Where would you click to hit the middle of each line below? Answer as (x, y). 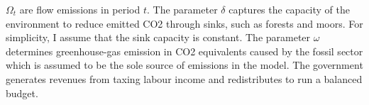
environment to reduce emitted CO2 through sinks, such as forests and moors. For (184, 23)
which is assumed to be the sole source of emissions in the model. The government (184, 65)
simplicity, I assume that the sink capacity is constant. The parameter (158, 37)
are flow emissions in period (80, 9)
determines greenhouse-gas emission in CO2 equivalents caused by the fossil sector (184, 51)
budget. (22, 93)
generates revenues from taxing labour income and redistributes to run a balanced (184, 78)
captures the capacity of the (290, 9)
